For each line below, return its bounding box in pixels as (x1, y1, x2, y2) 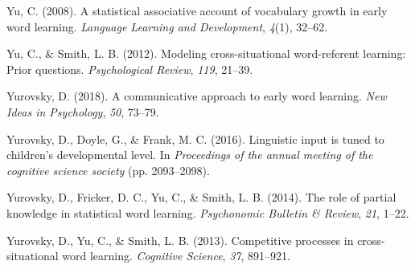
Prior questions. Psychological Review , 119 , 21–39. (6, 60, 253, 77)
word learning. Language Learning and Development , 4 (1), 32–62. (6, 18, 328, 35)
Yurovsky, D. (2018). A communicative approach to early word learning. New (6, 88, 387, 104)
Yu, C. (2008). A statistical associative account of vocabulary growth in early (6, 2, 388, 18)
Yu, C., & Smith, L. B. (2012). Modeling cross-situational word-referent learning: (6, 45, 406, 62)
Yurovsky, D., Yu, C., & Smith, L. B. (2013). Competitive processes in (6, 231, 354, 248)
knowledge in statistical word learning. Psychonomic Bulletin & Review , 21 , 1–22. (6, 204, 409, 221)
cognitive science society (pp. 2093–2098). (6, 161, 210, 178)
